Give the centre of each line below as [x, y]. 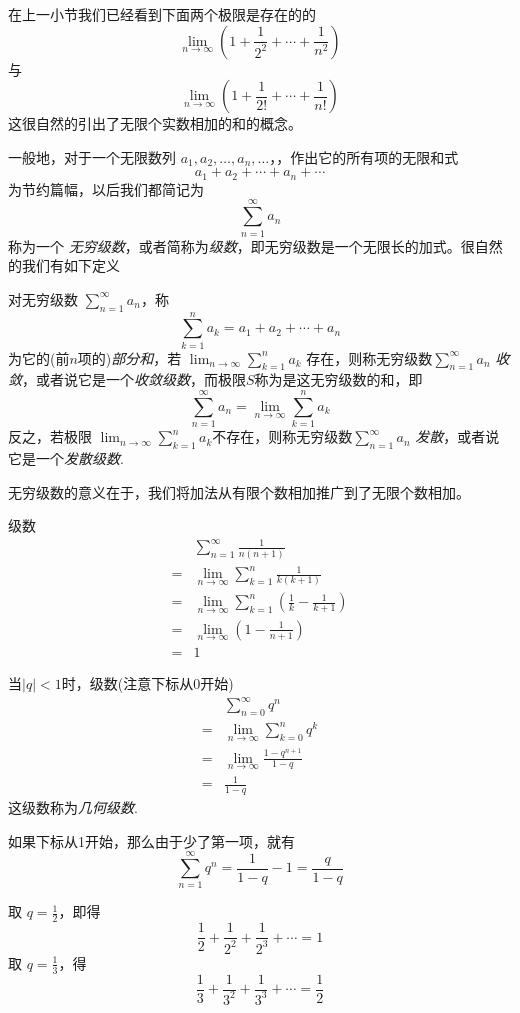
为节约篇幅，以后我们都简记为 [106, 188]
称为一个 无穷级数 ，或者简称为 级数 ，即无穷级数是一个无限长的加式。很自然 [255, 245]
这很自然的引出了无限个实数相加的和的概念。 [155, 123]
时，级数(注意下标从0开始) [147, 683]
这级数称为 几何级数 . [73, 807]
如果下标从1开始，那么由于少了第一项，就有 [151, 840]
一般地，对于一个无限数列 [92, 156]
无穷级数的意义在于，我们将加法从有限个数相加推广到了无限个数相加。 [239, 491]
